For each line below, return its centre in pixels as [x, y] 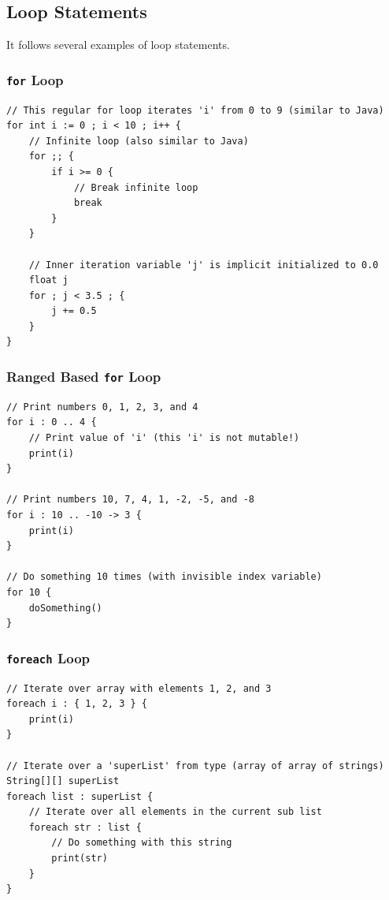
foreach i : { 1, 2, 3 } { [77, 704]
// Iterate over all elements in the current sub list [175, 812]
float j [48, 280]
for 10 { [29, 592]
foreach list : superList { [80, 796]
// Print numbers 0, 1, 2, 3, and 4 [102, 407]
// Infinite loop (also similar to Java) [139, 141]
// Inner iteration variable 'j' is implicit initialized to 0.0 [204, 265]
